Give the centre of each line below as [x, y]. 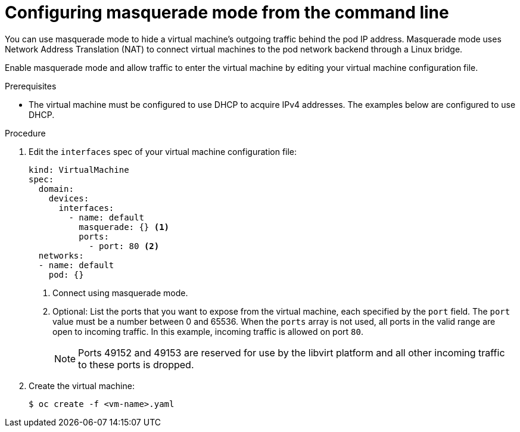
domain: [56, 189]
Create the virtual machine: [82, 386]
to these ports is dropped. [136, 364]
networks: [61, 255]
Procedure [25, 133]
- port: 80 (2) [124, 246]
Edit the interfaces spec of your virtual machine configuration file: [163, 151]
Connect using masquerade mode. [120, 293]
